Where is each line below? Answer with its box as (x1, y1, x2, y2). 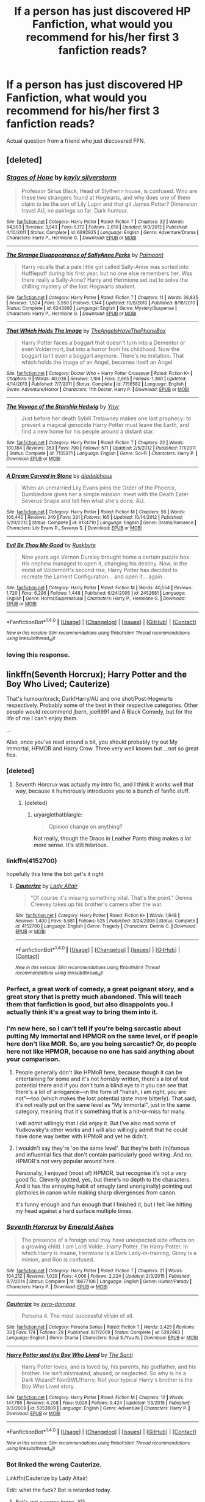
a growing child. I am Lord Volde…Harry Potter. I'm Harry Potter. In (21, 1243, 188, 1250)
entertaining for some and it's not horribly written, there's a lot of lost (15, 1075, 189, 1082)
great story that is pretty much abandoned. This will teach (6, 992, 182, 1001)
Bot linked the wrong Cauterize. (6, 1460, 103, 1469)
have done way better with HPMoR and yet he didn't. (15, 1133, 148, 1140)
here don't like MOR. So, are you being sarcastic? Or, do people (6, 1040, 197, 1048)
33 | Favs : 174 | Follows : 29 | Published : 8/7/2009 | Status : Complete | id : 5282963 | (6, 1329, 184, 1336)
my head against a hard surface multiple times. (15, 1207, 134, 1215)
